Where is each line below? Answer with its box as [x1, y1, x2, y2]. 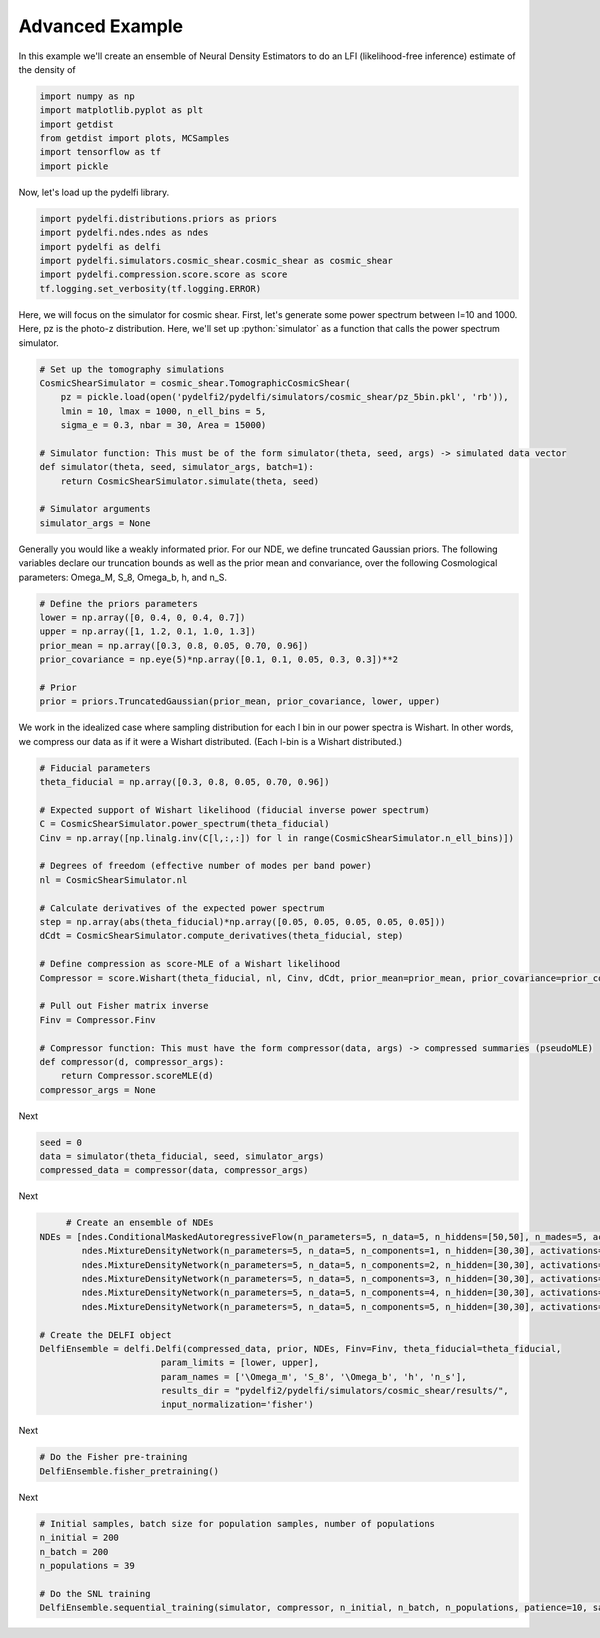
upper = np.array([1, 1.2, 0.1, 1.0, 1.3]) [39, 626, 257, 637]
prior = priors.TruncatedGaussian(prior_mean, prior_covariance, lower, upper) [39, 696, 441, 707]
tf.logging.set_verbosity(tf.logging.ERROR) [39, 283, 262, 294]
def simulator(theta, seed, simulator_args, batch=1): [39, 461, 314, 473]
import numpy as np [39, 90, 135, 102]
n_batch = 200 [39, 1546, 109, 1557]
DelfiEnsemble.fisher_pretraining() [39, 1465, 220, 1477]
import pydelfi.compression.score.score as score [39, 269, 288, 280]
